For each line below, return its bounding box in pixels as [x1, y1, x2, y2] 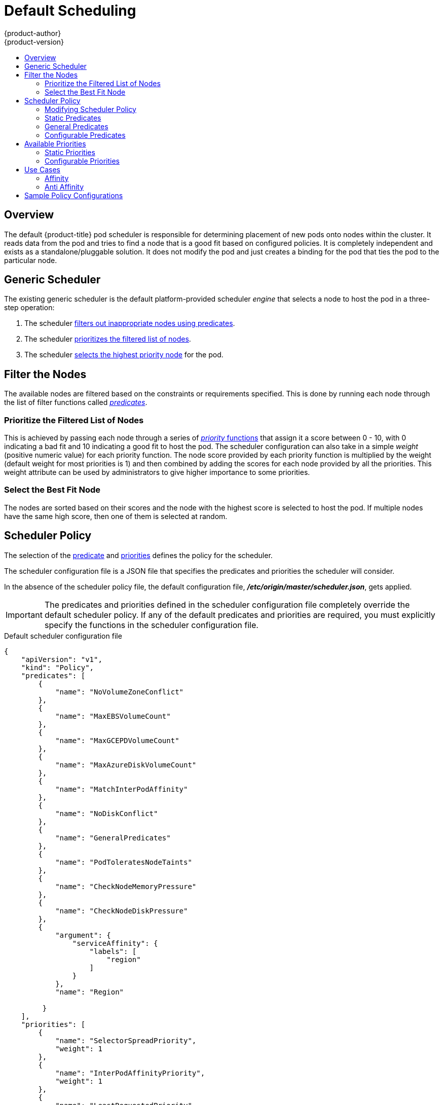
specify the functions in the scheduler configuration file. [44, 619, 259, 630]
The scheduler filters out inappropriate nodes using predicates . [24, 319, 235, 328]
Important [6, 609, 43, 620]
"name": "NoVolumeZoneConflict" [55, 687, 184, 696]
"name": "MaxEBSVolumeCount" [55, 712, 171, 720]
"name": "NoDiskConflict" [55, 809, 158, 818]
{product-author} [4, 28, 61, 38]
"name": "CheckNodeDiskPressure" [55, 906, 188, 915]
